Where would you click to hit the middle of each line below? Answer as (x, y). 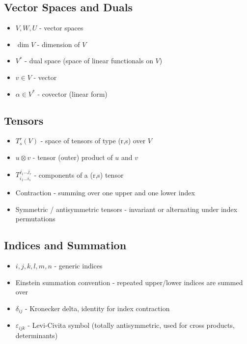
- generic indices (78, 266)
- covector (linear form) (72, 93)
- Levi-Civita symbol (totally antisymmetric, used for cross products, (131, 325)
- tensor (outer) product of (73, 157)
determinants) (37, 335)
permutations (35, 219)
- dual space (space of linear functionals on (89, 61)
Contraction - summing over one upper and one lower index (105, 193)
